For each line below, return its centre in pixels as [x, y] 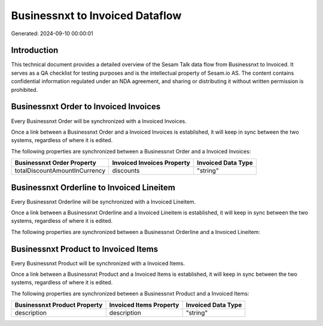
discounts [126, 171]
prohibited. [25, 90]
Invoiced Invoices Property [151, 163]
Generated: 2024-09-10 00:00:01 [52, 33]
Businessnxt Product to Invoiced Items [85, 249]
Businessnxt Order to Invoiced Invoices [86, 107]
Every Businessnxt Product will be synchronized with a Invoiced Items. [98, 263]
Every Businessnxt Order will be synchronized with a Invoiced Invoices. [99, 121]
